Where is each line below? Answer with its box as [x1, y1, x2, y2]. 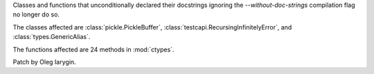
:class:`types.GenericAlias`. [12, 33, 91, 41]
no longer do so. [12, 10, 60, 18]
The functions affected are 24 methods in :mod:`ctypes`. [12, 45, 175, 53]
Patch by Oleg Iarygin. [12, 58, 76, 66]
